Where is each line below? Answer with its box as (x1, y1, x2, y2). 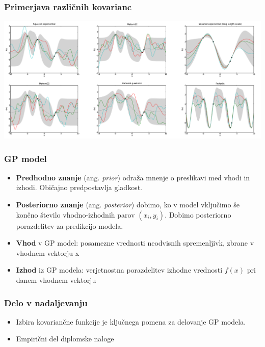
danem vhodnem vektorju (16, 275, 96, 285)
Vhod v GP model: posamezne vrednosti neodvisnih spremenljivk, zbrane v (16, 237, 254, 248)
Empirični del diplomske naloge (16, 333, 114, 344)
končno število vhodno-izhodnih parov (16, 209, 135, 220)
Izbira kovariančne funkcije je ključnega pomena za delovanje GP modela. (16, 316, 246, 327)
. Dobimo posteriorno (165, 209, 231, 220)
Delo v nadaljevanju (4, 296, 88, 309)
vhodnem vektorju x (16, 247, 79, 258)
